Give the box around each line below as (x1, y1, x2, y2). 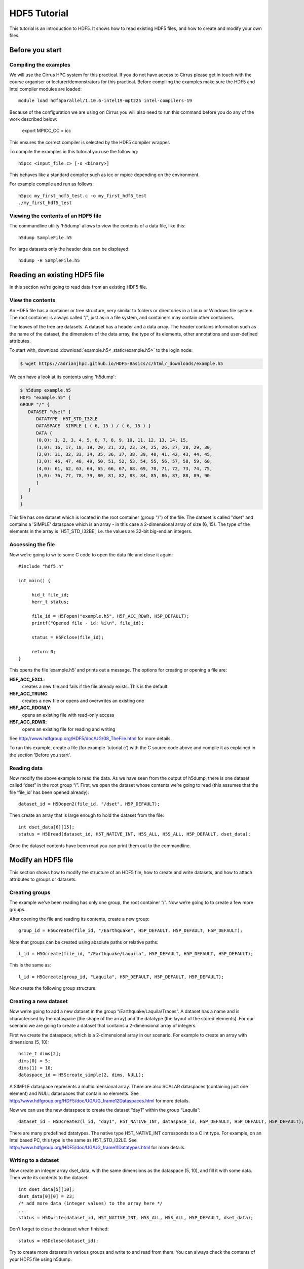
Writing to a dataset (9, 1157, 59, 1164)
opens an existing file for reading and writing (22, 726, 116, 732)
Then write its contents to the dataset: (9, 1175, 89, 1181)
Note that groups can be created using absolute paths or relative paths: (9, 939, 159, 945)
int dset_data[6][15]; (18, 824, 75, 830)
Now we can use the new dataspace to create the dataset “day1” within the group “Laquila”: (9, 1107, 201, 1113)
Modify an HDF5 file (9, 856, 73, 864)
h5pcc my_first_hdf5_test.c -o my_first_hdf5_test (18, 193, 147, 198)
